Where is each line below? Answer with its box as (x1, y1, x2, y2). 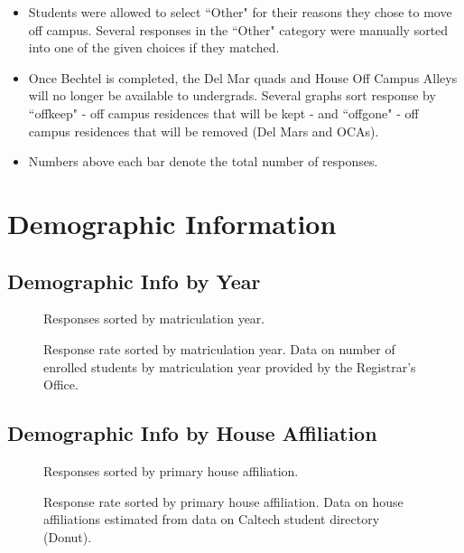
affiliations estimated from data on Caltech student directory (43, 510, 380, 529)
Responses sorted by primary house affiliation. (43, 461, 299, 480)
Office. (43, 375, 79, 394)
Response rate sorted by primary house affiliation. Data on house (43, 492, 404, 511)
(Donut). (43, 527, 92, 546)
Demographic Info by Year (7, 267, 261, 295)
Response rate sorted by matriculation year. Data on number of (43, 339, 395, 358)
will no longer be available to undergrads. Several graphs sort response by (28, 86, 436, 105)
